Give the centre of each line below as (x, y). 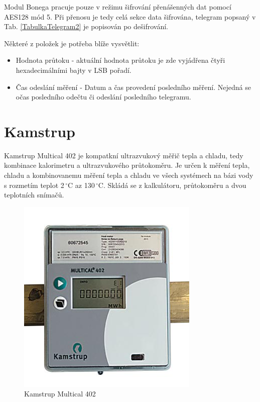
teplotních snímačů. (34, 195)
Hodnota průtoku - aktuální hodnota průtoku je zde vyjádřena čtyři (120, 60)
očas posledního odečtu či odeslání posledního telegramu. (103, 97)
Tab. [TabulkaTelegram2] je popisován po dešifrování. (86, 26)
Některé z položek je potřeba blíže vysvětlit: (72, 43)
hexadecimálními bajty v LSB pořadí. (74, 70)
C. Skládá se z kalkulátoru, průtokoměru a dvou (172, 185)
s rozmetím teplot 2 (34, 185)
